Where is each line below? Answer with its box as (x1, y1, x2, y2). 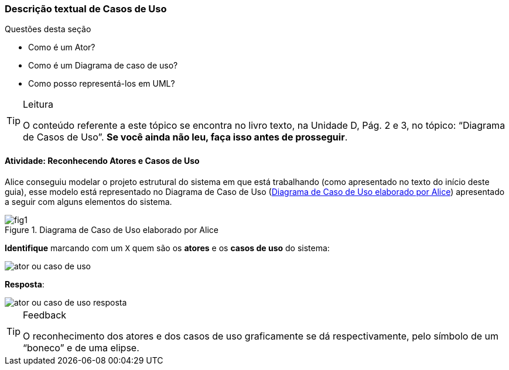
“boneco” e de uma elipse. (23, 341, 139, 354)
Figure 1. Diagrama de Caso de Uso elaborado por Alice (5, 224, 218, 235)
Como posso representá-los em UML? (28, 78, 175, 89)
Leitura (23, 98, 53, 111)
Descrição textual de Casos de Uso (5, 3, 167, 15)
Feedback (23, 309, 67, 321)
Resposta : (5, 279, 45, 289)
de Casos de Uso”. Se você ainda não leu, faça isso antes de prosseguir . (23, 131, 348, 143)
